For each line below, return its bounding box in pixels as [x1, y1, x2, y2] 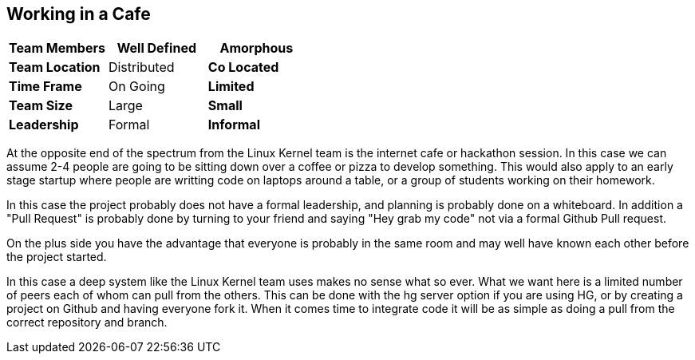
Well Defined [116, 40, 197, 57]
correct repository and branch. [6, 315, 168, 330]
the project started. [6, 250, 107, 264]
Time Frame [9, 78, 82, 95]
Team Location [9, 59, 101, 76]
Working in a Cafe [6, 4, 151, 24]
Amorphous [219, 40, 294, 57]
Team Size [9, 97, 73, 114]
